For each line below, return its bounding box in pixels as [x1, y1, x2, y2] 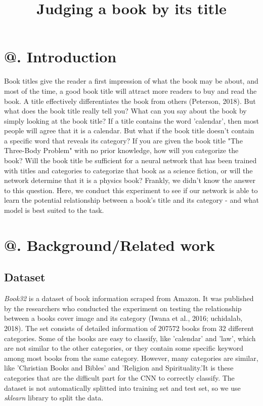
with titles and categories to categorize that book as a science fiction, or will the [4, 165, 253, 175]
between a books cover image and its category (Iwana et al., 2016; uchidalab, [4, 313, 243, 323]
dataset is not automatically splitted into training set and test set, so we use [4, 382, 241, 393]
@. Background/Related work [4, 234, 215, 255]
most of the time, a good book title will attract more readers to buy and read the [4, 85, 257, 96]
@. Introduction [4, 46, 117, 67]
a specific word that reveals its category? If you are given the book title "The [4, 135, 243, 145]
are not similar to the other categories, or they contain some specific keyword [4, 343, 243, 353]
